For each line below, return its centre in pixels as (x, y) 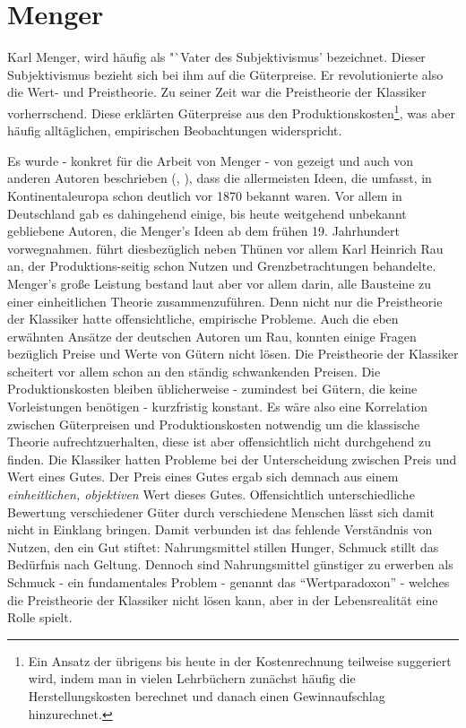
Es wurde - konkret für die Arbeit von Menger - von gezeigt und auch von (211, 160)
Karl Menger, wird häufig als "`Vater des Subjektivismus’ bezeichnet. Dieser (216, 57)
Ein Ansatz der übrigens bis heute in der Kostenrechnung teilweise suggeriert (240, 660)
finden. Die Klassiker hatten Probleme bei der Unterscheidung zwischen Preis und (232, 459)
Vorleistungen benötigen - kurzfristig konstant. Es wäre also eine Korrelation (218, 407)
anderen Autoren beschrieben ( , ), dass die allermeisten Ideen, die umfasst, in (220, 178)
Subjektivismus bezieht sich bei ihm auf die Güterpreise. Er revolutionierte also (225, 74)
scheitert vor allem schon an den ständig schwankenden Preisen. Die (194, 371)
